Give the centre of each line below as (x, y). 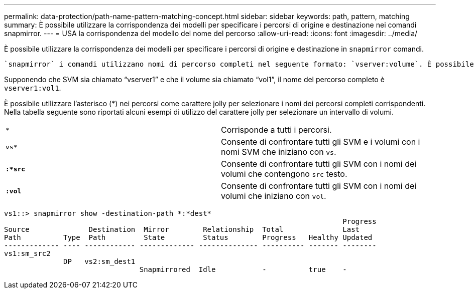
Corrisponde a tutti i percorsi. (276, 130)
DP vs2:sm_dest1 (99, 261)
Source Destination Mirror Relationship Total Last (182, 229)
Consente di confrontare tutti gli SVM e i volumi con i (321, 142)
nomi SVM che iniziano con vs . (279, 152)
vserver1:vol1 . (33, 88)
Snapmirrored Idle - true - (243, 269)
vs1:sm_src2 (27, 253)
